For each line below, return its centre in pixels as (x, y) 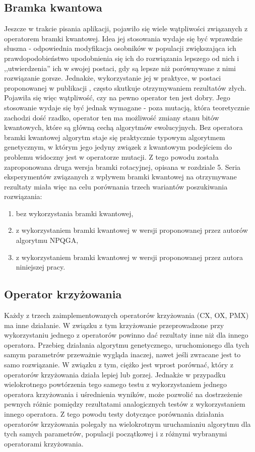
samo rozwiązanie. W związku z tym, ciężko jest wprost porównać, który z (119, 365)
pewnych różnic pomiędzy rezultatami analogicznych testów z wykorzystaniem (125, 404)
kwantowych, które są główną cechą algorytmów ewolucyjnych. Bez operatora (123, 127)
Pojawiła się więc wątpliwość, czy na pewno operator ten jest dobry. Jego (117, 98)
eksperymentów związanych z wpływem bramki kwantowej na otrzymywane (120, 177)
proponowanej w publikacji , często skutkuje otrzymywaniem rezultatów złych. (125, 87)
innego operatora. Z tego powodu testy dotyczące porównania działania (114, 414)
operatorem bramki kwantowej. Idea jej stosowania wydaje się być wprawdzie (123, 38)
